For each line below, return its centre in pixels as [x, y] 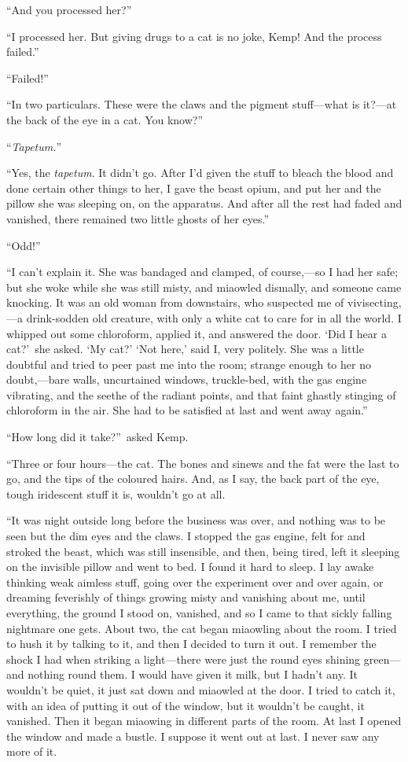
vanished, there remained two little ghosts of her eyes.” [138, 218]
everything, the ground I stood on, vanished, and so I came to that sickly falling [199, 613]
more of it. [32, 751]
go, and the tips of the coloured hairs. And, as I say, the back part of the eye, [193, 479]
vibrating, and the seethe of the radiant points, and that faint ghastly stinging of [201, 394]
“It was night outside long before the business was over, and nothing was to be [196, 520]
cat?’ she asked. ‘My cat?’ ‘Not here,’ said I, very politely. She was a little [185, 349]
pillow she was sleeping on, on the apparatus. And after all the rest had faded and [204, 203]
